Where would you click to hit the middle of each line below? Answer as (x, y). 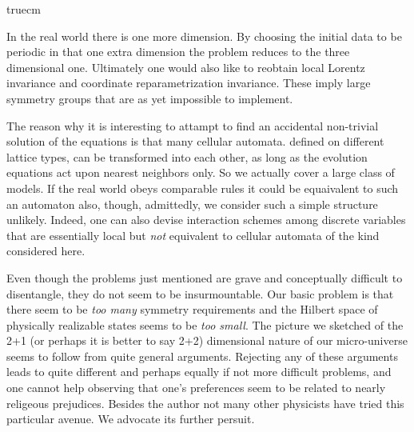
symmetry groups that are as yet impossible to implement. (150, 98)
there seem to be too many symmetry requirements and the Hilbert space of (192, 309)
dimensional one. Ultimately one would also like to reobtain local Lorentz (186, 67)
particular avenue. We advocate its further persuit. (131, 419)
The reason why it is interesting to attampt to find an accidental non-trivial (193, 125)
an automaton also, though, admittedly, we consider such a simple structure (192, 204)
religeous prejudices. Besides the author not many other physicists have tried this (205, 403)
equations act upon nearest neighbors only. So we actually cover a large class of (201, 172)
